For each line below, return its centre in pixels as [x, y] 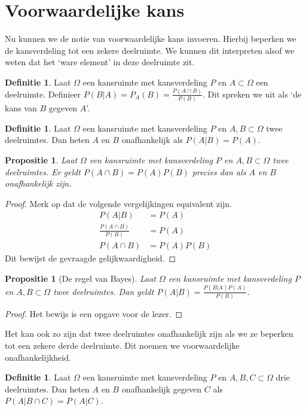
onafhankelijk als [152, 140]
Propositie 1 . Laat [41, 159]
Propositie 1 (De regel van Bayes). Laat [80, 278]
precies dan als [219, 171]
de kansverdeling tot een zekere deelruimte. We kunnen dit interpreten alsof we [150, 50]
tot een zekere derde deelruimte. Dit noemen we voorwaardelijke [122, 345]
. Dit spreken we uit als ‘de [252, 94]
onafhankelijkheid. [38, 357]
